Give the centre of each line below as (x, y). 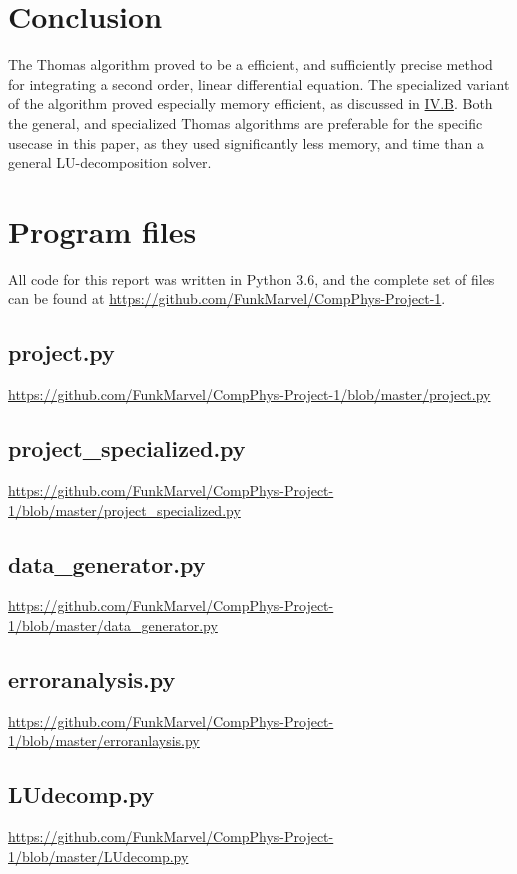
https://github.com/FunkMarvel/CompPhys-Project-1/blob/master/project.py (249, 394)
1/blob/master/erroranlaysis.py (104, 740)
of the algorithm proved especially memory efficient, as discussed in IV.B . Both (250, 103)
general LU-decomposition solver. (110, 162)
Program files (102, 230)
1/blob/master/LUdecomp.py (98, 855)
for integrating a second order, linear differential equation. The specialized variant (259, 83)
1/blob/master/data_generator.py (113, 624)
